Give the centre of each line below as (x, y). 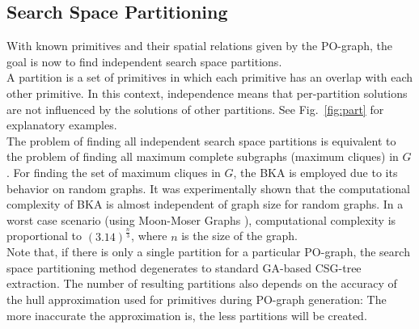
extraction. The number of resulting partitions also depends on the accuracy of (202, 283)
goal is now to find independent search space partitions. (144, 61)
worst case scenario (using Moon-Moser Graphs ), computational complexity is (201, 219)
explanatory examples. (62, 125)
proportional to (44, 236)
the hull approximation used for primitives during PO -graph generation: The (197, 299)
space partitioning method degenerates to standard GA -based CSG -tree (184, 267)
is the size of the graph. (239, 236)
